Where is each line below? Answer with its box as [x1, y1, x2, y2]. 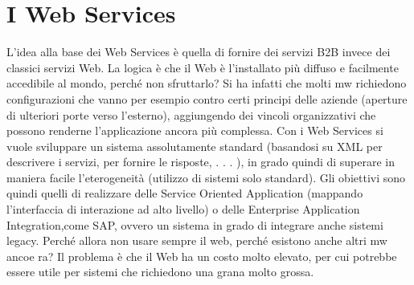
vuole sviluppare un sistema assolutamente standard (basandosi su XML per [6, 137, 383, 154]
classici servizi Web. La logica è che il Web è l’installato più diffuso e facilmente [6, 59, 399, 75]
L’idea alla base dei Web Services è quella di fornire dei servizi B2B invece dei [6, 43, 391, 60]
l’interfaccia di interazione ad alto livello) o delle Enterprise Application [6, 201, 360, 218]
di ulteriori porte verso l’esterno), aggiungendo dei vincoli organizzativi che [6, 106, 376, 123]
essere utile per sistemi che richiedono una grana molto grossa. [6, 263, 314, 280]
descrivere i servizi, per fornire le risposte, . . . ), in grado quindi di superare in [6, 153, 396, 170]
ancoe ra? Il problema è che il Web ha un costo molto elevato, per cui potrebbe [6, 247, 397, 264]
